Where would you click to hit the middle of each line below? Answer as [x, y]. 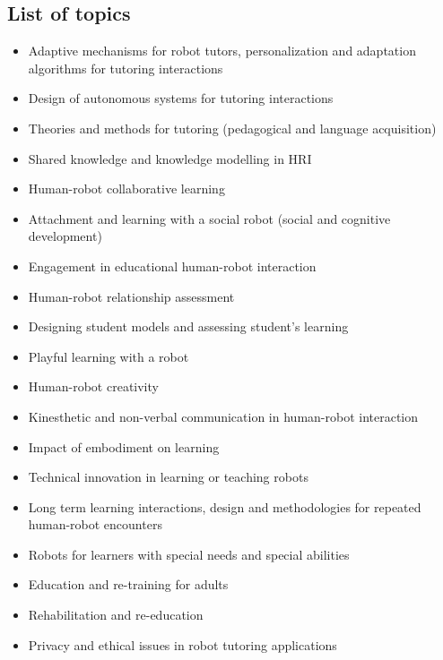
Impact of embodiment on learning [124, 446]
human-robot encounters [95, 524]
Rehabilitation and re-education [116, 615]
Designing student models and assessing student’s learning [188, 326]
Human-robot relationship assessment [131, 296]
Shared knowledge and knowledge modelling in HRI [170, 158]
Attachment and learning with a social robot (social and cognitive [209, 218]
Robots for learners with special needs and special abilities [189, 554]
